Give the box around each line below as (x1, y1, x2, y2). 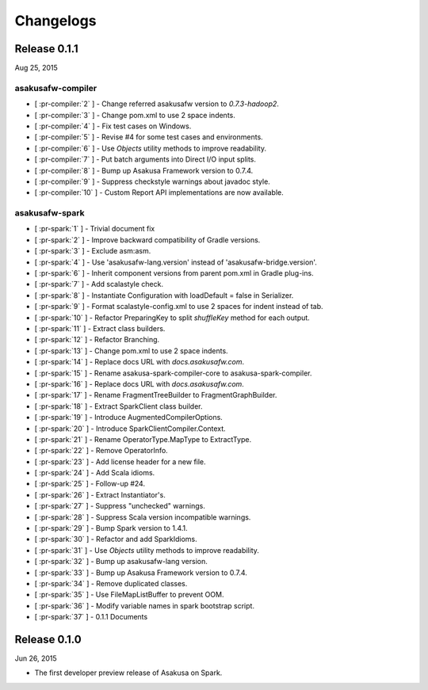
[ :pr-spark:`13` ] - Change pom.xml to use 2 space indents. (34, 345, 229, 356)
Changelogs (14, 12, 97, 29)
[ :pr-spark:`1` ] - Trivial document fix (34, 224, 155, 234)
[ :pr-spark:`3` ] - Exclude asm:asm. (34, 246, 151, 256)
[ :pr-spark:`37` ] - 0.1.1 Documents (34, 612, 148, 622)
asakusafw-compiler (14, 82, 97, 93)
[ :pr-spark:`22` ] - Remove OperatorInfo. (34, 446, 168, 456)
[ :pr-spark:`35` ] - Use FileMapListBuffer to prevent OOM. (34, 590, 224, 600)
